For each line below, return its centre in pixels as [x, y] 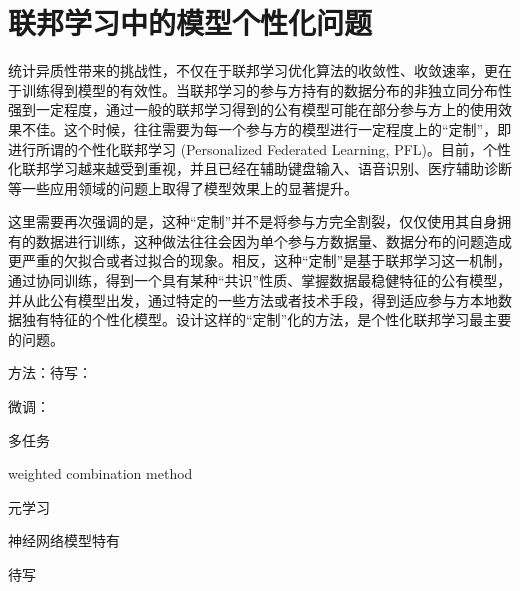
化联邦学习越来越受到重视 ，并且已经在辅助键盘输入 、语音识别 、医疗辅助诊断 [260, 168]
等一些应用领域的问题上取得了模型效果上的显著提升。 [183, 187]
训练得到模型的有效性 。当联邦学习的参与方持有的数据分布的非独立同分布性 [266, 89]
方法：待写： [50, 372]
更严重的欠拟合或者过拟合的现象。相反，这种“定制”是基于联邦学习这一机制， [260, 260]
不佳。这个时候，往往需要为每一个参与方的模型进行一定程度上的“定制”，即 [266, 128]
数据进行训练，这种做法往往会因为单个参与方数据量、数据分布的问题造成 [273, 240]
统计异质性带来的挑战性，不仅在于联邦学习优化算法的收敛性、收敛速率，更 [253, 70]
